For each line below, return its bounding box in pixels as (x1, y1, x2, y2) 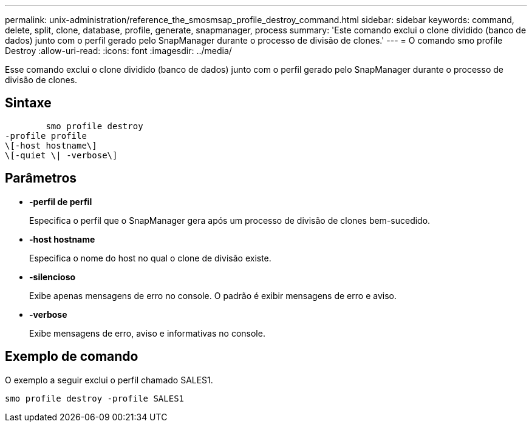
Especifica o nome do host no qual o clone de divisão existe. (29, 252, 271, 263)
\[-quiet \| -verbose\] (5, 150, 118, 160)
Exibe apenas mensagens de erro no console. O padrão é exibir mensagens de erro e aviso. (29, 290, 397, 301)
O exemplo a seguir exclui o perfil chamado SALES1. (5, 374, 213, 385)
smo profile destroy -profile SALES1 (5, 393, 185, 403)
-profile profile (5, 130, 87, 141)
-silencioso (29, 271, 76, 282)
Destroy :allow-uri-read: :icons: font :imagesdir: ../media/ (5, 45, 232, 56)
